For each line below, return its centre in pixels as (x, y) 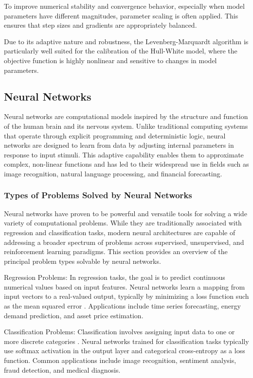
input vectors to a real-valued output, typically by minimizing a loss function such (126, 296)
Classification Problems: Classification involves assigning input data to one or (119, 332)
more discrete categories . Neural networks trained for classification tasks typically (126, 341)
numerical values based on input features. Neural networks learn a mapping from (125, 286)
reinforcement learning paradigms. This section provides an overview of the (116, 251)
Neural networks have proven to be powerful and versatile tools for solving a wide (126, 213)
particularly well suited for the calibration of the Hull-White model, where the (121, 51)
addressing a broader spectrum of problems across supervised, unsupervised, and (124, 242)
